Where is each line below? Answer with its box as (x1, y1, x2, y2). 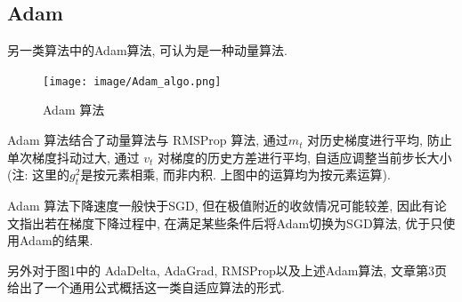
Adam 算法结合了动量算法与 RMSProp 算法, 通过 (7, 131, 288, 149)
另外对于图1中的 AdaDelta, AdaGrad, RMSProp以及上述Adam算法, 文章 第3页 (7, 260, 447, 279)
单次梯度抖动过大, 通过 (7, 147, 140, 166)
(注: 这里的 (7, 165, 69, 184)
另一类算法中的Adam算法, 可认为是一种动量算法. (7, 41, 288, 60)
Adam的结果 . (19, 231, 93, 250)
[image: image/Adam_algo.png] (43, 75, 222, 88)
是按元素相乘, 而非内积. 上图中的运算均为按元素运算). (80, 165, 391, 184)
